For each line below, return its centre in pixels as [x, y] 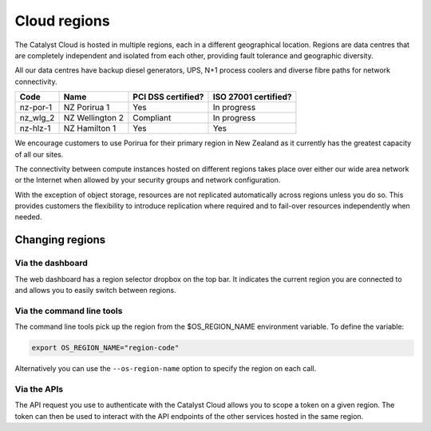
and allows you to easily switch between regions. [95, 290]
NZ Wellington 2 [93, 118]
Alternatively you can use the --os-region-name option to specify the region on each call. [166, 369]
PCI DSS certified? [168, 97]
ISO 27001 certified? [252, 97]
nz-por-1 [36, 108]
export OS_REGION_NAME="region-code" [105, 348]
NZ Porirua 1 [87, 108]
